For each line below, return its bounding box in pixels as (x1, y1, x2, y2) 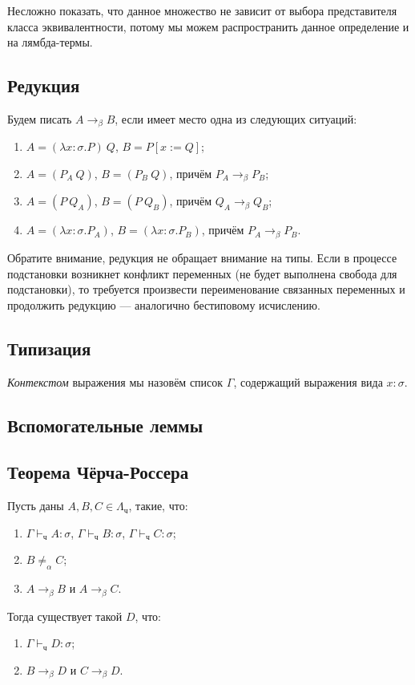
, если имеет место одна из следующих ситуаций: (115, 110, 357, 127)
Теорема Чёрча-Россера (7, 460, 189, 484)
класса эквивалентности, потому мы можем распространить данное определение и (7, 18, 409, 34)
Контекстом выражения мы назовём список (7, 373, 224, 390)
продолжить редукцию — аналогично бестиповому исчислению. (7, 296, 320, 313)
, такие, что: (128, 497, 188, 514)
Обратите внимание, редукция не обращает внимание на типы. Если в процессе (7, 249, 397, 265)
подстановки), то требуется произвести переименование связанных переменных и (7, 281, 405, 298)
